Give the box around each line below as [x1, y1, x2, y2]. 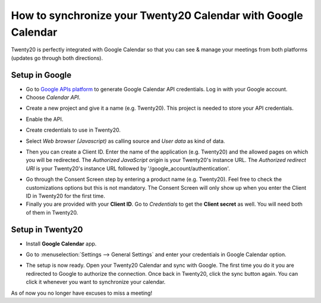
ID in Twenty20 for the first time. [26, 192, 105, 199]
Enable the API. [26, 116, 64, 123]
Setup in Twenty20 [11, 224, 83, 234]
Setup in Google [11, 70, 71, 80]
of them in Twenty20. [26, 209, 78, 216]
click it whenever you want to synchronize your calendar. [26, 279, 166, 286]
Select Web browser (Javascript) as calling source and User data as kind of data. [26, 137, 225, 145]
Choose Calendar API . [26, 94, 81, 101]
